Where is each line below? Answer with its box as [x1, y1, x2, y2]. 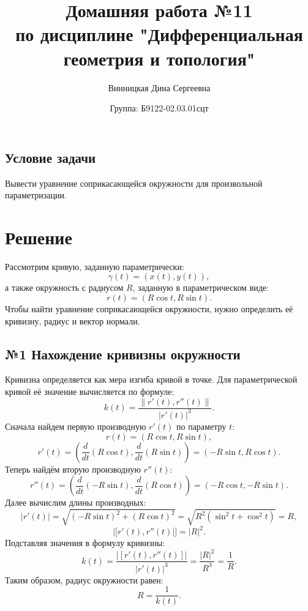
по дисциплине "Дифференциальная [15, 21, 303, 47]
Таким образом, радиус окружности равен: [5, 573, 163, 586]
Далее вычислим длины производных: [5, 496, 146, 509]
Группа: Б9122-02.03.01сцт [110, 102, 209, 114]
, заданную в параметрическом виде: [132, 281, 269, 294]
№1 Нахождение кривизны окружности [5, 344, 241, 363]
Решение [5, 224, 72, 249]
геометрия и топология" [63, 45, 255, 70]
